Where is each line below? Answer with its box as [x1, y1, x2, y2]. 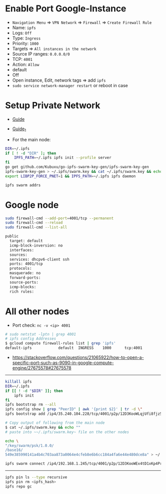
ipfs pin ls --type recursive [5, 475, 68, 480]
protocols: [9, 266, 32, 271]
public [5, 234, 19, 239]
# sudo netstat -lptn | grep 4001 [5, 332, 77, 337]
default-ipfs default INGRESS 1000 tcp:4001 [5, 346, 142, 350]
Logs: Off [12, 30, 32, 36]
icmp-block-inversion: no [9, 243, 63, 248]
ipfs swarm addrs [5, 183, 41, 188]
